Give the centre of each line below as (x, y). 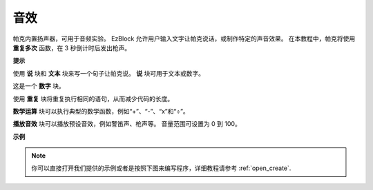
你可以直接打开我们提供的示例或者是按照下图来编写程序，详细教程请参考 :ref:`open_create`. (161, 168)
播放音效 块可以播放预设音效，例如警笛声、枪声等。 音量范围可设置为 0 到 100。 (127, 124)
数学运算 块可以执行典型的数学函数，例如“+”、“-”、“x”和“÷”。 (101, 111)
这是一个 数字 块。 (39, 86)
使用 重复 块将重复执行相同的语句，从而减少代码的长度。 (93, 98)
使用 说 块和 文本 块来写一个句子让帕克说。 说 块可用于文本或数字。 (109, 73)
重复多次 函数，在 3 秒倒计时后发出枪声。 (72, 47)
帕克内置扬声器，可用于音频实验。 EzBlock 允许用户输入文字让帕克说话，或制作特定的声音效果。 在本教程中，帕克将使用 (184, 39)
